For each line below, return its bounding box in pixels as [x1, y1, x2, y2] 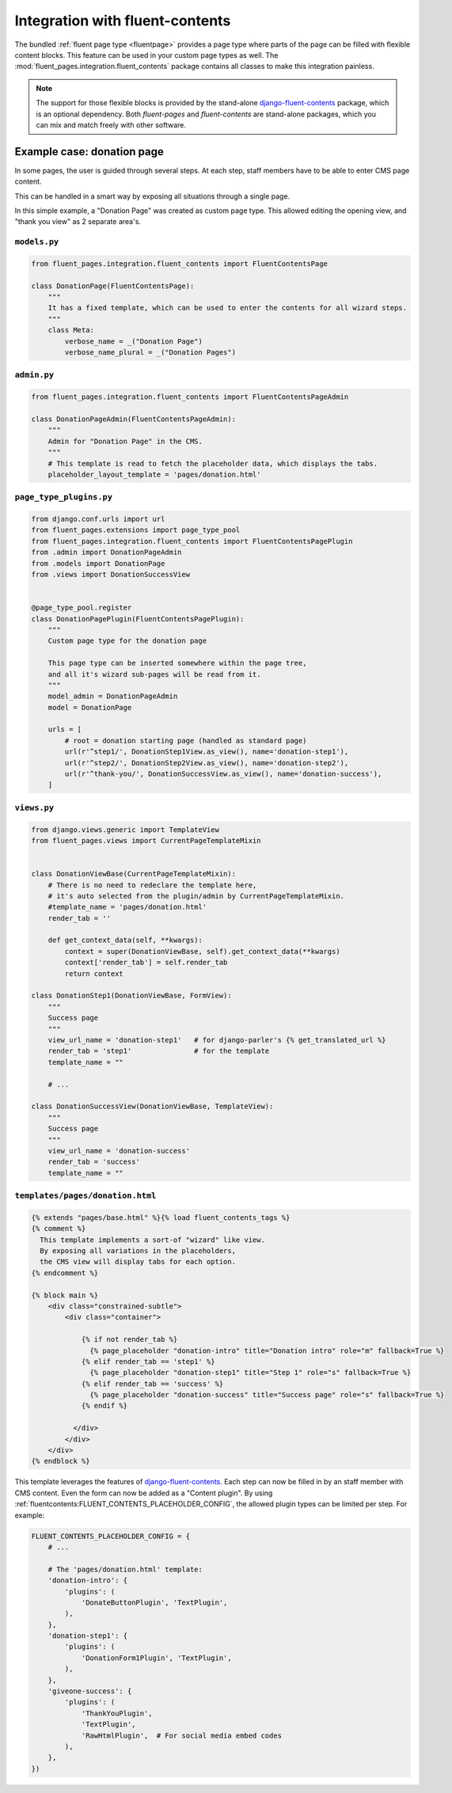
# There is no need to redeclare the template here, [47, 880, 257, 890]
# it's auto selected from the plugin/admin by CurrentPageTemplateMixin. [47, 891, 344, 900]
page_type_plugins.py [14, 492, 112, 503]
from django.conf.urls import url [31, 515, 165, 524]
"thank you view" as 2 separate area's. [14, 217, 142, 226]
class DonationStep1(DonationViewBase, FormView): [31, 991, 233, 1001]
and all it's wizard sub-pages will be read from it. [47, 670, 261, 678]
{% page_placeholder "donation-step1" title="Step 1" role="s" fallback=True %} [89, 1368, 412, 1377]
